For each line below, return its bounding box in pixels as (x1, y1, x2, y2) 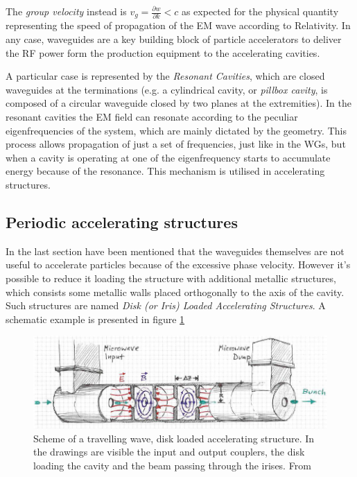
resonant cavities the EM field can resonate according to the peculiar (6, 110, 298, 124)
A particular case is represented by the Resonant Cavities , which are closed (6, 69, 325, 83)
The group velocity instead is (6, 4, 127, 18)
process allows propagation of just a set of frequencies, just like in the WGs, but (6, 137, 346, 151)
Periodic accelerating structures (6, 211, 238, 232)
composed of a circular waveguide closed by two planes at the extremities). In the (6, 96, 351, 110)
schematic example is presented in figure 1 (6, 311, 185, 326)
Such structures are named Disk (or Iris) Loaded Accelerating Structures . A (6, 298, 326, 313)
